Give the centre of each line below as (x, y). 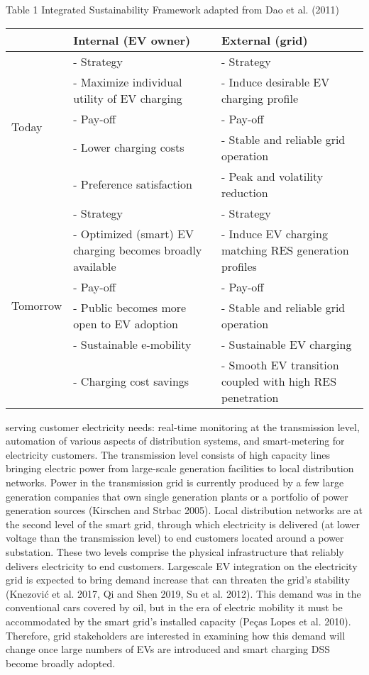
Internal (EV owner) (132, 40)
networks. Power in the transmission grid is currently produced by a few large (175, 482)
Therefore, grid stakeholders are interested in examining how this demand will (176, 635)
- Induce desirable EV (275, 82)
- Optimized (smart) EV (133, 233)
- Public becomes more (130, 307)
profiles (239, 266)
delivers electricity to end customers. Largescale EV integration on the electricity (182, 565)
